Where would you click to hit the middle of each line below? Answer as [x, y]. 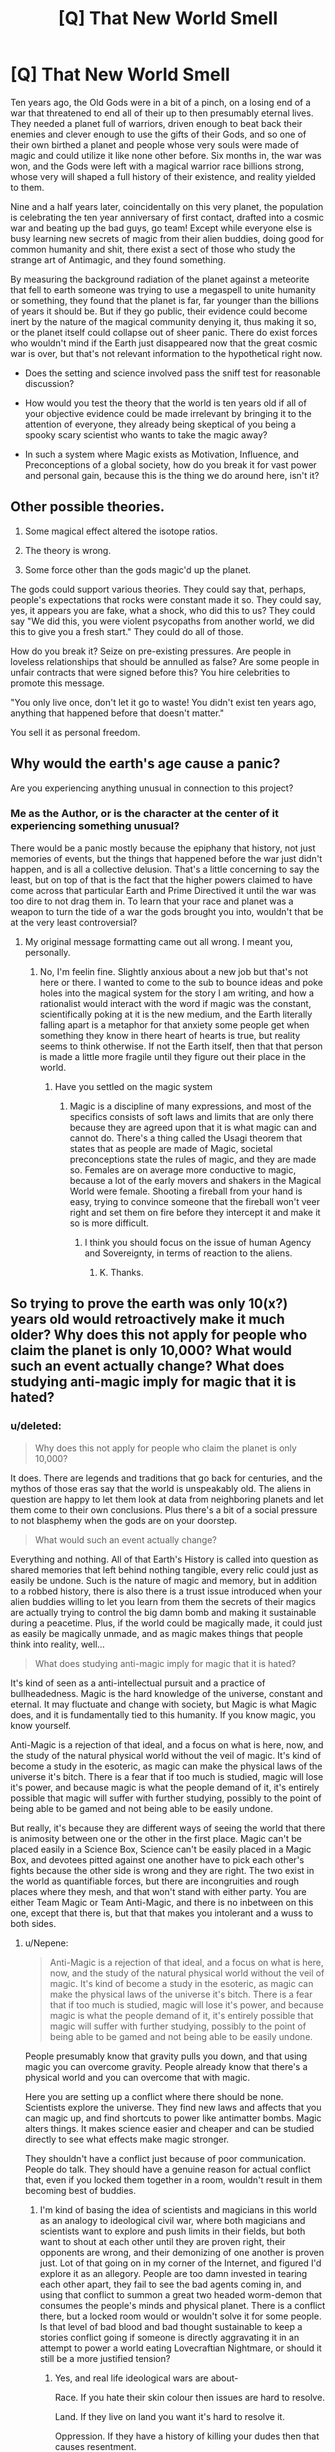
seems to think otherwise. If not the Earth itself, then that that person [181, 1046]
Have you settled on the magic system [133, 1086]
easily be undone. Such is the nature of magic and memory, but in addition [164, 1580]
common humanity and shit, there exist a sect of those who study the [153, 249]
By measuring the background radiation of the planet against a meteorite [160, 279]
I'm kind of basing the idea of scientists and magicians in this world [178, 2209]
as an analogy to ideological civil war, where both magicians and [172, 2220]
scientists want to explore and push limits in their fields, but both [172, 2231]
